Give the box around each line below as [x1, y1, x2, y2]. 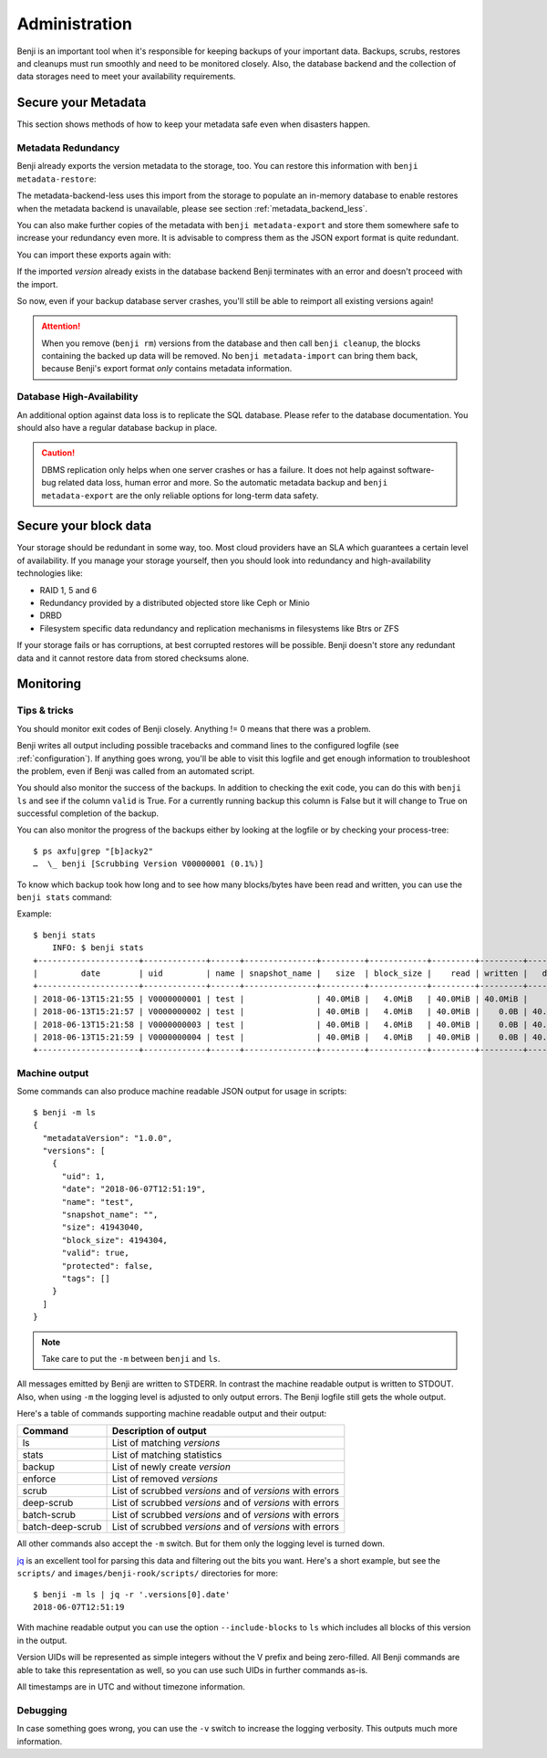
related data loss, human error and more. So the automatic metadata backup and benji [57, 477, 387, 488]
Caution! [41, 447, 76, 458]
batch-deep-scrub [22, 1521, 102, 1533]
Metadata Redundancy [16, 141, 120, 154]
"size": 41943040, [61, 1222, 144, 1232]
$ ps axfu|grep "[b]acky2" [33, 845, 154, 856]
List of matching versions [111, 1437, 221, 1449]
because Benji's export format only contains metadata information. [41, 363, 293, 374]
